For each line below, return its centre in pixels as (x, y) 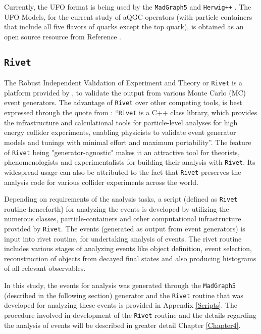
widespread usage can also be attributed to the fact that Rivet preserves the (123, 172)
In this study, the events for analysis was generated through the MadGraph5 (120, 285)
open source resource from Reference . (63, 36)
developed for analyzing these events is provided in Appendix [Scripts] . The (121, 305)
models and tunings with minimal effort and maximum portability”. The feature (128, 142)
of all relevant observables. (45, 268)
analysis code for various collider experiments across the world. (101, 182)
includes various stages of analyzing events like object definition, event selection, (128, 248)
